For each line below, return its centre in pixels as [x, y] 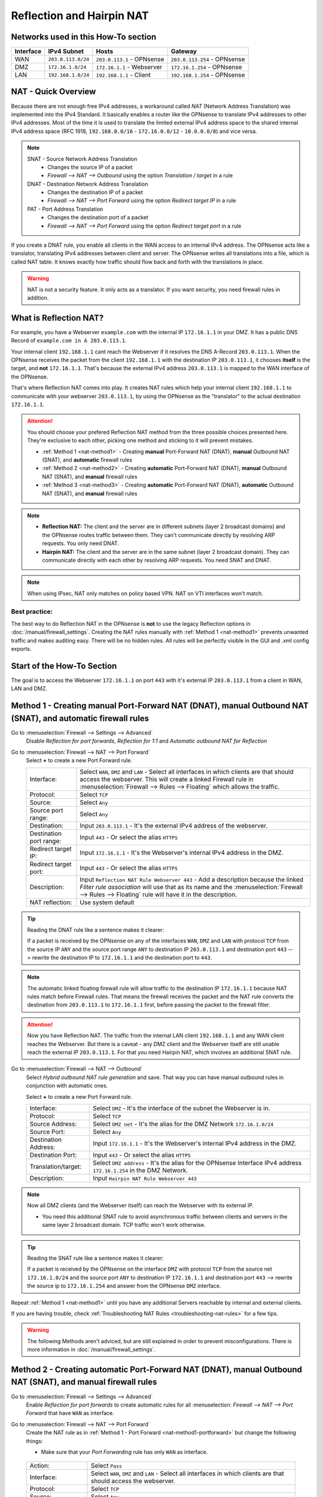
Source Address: [53, 1124]
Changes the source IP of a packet [90, 167]
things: [34, 1441]
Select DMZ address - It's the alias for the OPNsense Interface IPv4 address [197, 1163]
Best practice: [32, 612]
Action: [40, 1466]
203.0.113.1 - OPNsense [130, 59]
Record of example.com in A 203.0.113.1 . [69, 341]
